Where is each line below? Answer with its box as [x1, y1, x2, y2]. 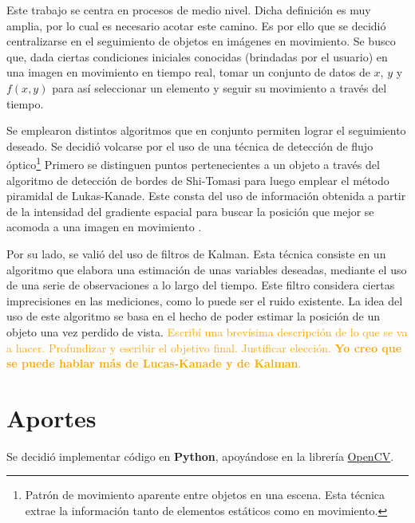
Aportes [6, 401, 97, 434]
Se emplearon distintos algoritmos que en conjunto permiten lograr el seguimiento [6, 122, 406, 139]
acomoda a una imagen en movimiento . [6, 218, 202, 235]
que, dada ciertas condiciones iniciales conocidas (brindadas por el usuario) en [6, 48, 388, 65]
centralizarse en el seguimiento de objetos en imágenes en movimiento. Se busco [6, 33, 396, 49]
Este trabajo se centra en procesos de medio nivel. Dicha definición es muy [6, 2, 371, 18]
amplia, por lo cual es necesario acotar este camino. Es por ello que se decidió [6, 17, 386, 33]
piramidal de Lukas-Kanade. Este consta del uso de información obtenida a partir [6, 187, 406, 204]
